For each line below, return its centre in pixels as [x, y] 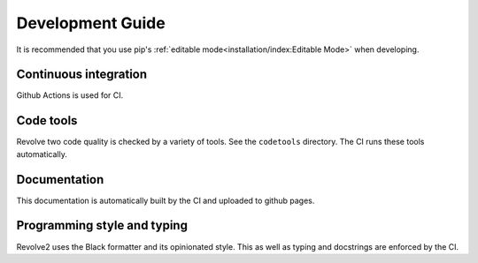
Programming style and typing [102, 225]
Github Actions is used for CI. [70, 95]
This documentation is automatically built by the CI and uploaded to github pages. [166, 200]
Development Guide [91, 23]
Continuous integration [82, 75]
